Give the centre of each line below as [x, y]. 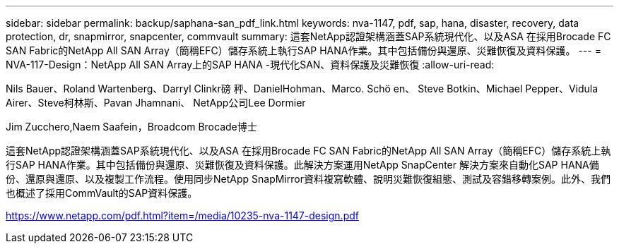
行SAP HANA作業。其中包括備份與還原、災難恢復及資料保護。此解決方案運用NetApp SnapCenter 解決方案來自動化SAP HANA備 [302, 165]
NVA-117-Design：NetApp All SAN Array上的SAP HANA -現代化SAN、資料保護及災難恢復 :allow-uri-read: [250, 65]
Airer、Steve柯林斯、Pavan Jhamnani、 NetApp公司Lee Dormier [156, 103]
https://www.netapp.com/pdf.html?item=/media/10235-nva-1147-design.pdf [182, 215]
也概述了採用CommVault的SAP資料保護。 [102, 193]
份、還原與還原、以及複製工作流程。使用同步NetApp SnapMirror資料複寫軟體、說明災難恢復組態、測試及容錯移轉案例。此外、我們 [308, 179]
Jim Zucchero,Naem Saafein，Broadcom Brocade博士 [131, 127]
